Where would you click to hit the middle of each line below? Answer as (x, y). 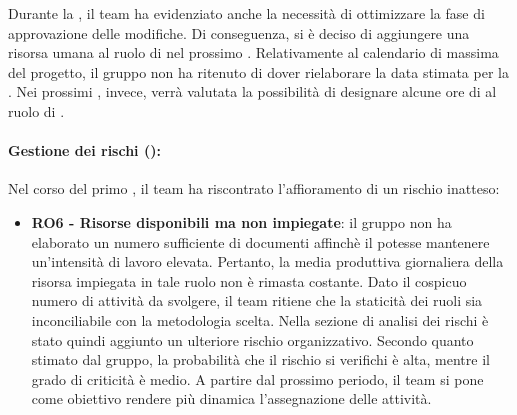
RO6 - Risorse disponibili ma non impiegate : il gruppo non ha (241, 221)
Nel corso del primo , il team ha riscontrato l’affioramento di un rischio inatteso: (254, 188)
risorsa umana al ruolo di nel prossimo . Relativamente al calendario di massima (253, 52)
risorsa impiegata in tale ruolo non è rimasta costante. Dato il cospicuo (249, 280)
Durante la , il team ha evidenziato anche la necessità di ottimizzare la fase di (246, 13)
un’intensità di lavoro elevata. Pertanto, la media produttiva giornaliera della (267, 261)
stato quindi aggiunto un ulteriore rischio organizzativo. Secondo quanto (252, 339)
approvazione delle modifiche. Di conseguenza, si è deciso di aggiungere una (239, 32)
